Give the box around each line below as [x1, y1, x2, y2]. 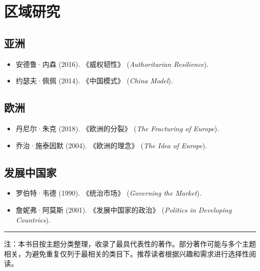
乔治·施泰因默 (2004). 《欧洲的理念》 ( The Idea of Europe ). [15, 140, 207, 150]
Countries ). [15, 214, 50, 225]
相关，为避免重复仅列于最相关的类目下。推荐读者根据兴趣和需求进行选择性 [4, 248, 249, 259]
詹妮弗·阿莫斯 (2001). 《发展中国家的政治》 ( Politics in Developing [15, 204, 232, 215]
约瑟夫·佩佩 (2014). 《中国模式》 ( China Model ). [15, 75, 173, 86]
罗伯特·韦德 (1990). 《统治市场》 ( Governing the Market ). [15, 188, 201, 198]
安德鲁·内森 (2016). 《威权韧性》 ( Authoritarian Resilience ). [15, 58, 208, 69]
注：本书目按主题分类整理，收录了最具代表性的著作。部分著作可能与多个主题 [4, 239, 256, 249]
